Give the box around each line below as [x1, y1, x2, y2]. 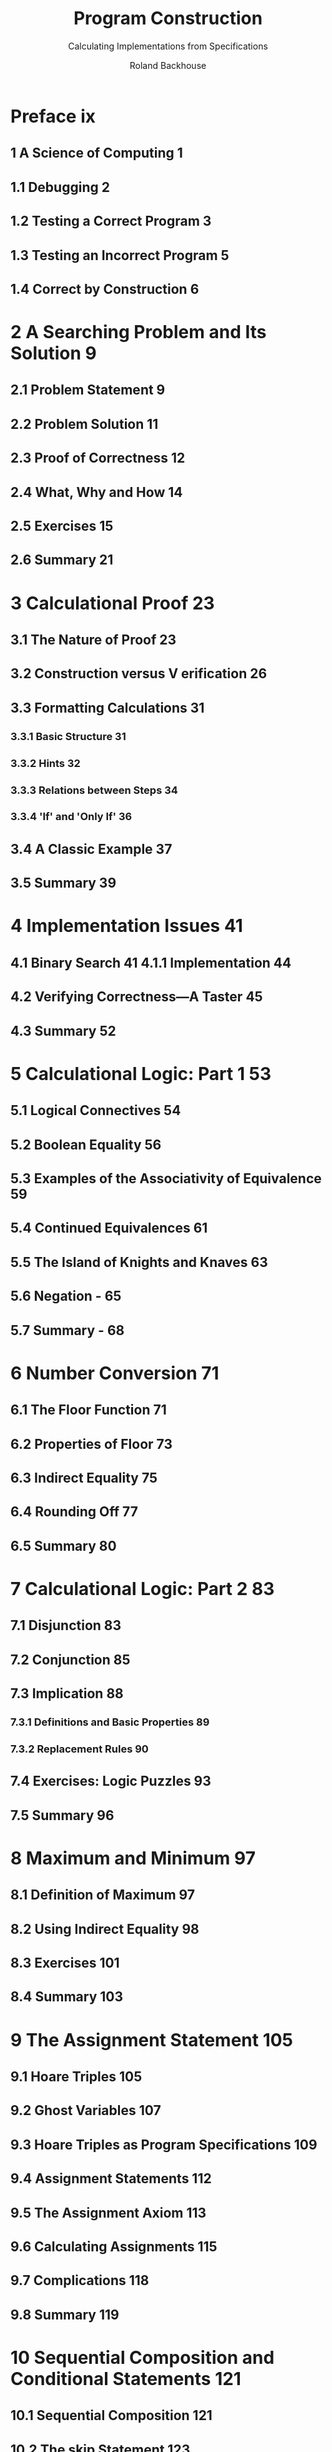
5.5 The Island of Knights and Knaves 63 [10, 1253, 268, 1271]
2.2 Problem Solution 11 [10, 415, 159, 432]
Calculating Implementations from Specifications [68, 40, 268, 52]
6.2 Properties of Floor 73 [10, 1435, 173, 1452]
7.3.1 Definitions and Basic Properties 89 [10, 1715, 210, 1729]
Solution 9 [10, 342, 97, 365]
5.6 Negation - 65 [10, 1288, 122, 1305]
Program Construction [73, 7, 263, 30]
